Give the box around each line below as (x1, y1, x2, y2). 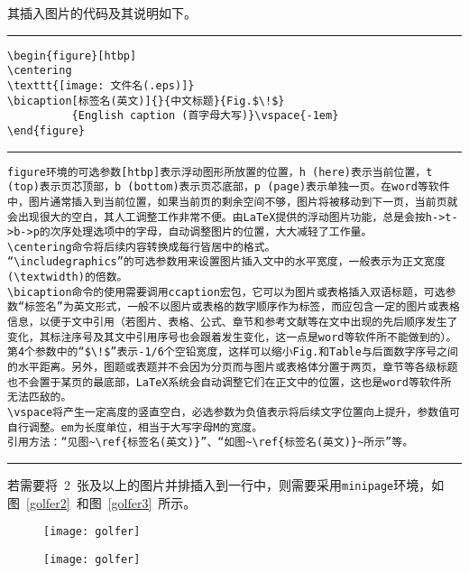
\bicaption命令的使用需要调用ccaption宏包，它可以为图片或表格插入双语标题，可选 (7, 285, 446, 299)
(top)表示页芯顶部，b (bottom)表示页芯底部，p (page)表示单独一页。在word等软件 (7, 180, 450, 194)
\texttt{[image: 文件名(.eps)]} (7, 79, 195, 92)
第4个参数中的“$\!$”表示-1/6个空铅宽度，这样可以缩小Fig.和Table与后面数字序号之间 (7, 346, 458, 359)
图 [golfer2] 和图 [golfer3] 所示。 (7, 493, 197, 512)
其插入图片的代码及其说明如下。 (7, 4, 197, 22)
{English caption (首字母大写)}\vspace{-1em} (71, 109, 339, 123)
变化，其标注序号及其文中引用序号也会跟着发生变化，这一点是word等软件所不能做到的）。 (7, 330, 457, 344)
